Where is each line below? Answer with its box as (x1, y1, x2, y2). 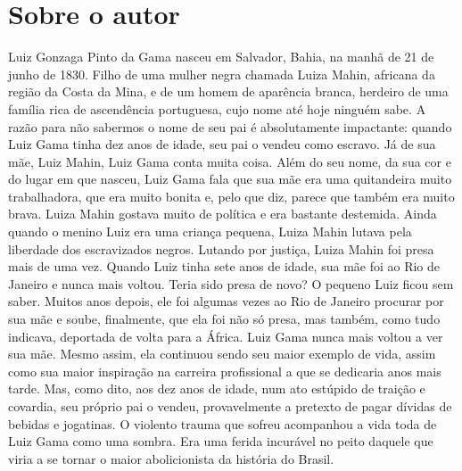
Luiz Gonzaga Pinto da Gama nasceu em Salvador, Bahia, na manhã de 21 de (8, 47, 434, 66)
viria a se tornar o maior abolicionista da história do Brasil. (8, 449, 334, 467)
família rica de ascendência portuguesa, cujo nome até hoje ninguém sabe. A (8, 99, 426, 118)
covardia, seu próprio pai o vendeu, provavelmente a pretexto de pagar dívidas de (8, 397, 452, 415)
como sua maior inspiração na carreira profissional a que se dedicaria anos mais (8, 361, 441, 380)
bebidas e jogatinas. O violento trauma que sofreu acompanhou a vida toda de (8, 414, 437, 433)
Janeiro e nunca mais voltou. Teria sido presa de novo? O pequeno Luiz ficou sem (8, 274, 454, 293)
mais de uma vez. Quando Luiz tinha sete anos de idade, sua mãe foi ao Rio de (8, 257, 441, 276)
